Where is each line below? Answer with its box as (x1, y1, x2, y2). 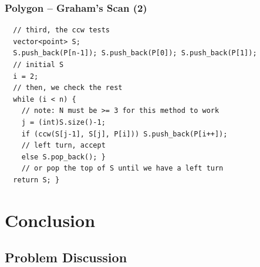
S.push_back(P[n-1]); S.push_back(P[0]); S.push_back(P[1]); (13, 49, 257, 58)
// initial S (13, 61, 64, 69)
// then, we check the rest (13, 84, 123, 92)
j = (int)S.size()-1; (21, 118, 106, 126)
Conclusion (5, 208, 96, 232)
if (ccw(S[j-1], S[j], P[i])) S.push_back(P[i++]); (21, 129, 228, 138)
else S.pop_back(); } (21, 152, 106, 161)
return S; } (13, 175, 60, 184)
